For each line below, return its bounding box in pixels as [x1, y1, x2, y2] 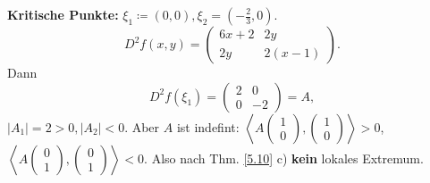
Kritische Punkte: [7, 5, 119, 23]
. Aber [124, 117, 160, 136]
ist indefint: [176, 117, 240, 136]
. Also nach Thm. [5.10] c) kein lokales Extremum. [144, 148, 424, 167]
